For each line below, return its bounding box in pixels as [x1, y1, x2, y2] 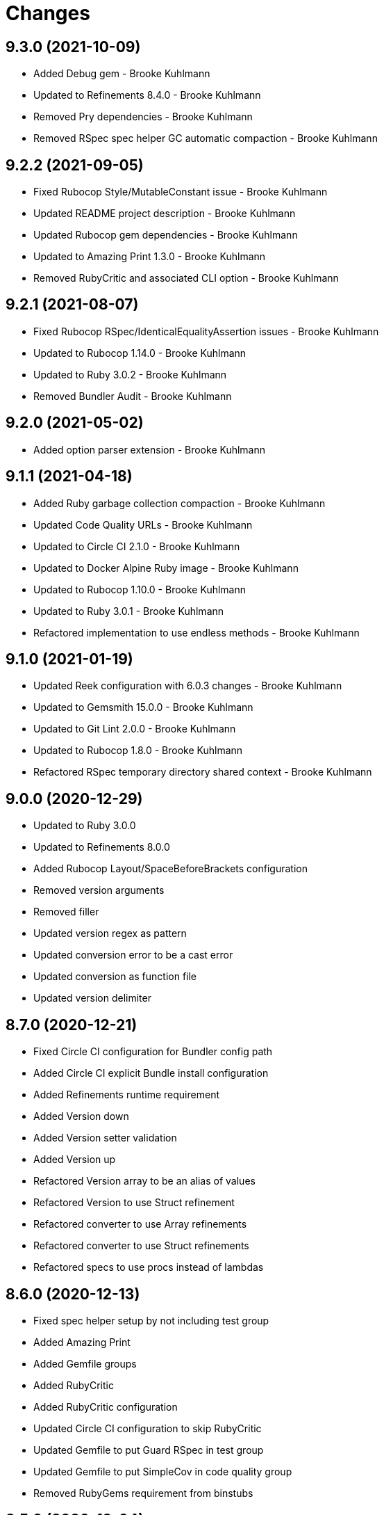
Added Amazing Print [33, 1336, 131, 1348]
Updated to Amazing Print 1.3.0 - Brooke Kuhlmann [33, 250, 266, 263]
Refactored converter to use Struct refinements [33, 1240, 249, 1252]
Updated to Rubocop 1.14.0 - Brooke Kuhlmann [33, 346, 247, 359]
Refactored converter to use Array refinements [33, 1218, 247, 1231]
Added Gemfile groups [33, 1357, 137, 1370]
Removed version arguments [33, 884, 165, 897]
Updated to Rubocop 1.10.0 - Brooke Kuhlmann [33, 583, 246, 595]
